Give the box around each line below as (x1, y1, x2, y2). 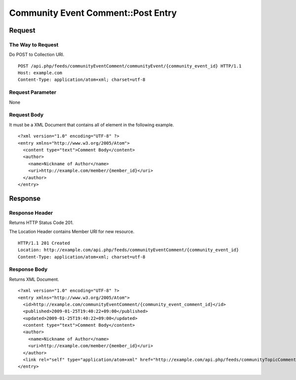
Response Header (9, 209, 53, 216)
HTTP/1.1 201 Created (18, 240, 70, 246)
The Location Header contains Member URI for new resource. (9, 228, 135, 234)
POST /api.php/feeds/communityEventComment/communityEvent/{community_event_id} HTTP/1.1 (18, 63, 242, 69)
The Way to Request (9, 41, 59, 48)
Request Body (9, 112, 44, 118)
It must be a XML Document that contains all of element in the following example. (9, 121, 174, 128)
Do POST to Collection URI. (9, 52, 65, 58)
